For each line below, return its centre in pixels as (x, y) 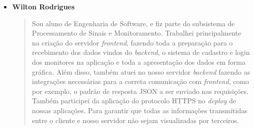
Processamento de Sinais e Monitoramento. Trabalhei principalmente (136, 33)
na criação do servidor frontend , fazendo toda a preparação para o (132, 42)
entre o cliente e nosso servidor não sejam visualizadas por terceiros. (135, 120)
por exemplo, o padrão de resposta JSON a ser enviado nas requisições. (140, 91)
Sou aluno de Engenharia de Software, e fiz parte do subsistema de (133, 23)
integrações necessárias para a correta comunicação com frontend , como (140, 81)
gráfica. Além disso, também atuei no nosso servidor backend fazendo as (141, 71)
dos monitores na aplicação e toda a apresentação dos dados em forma (139, 62)
